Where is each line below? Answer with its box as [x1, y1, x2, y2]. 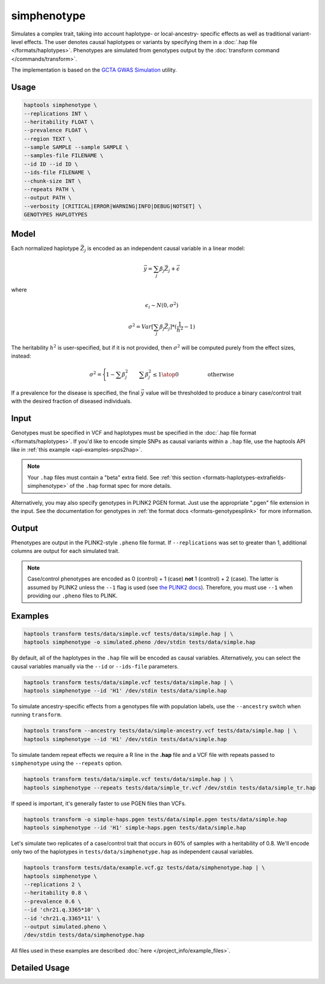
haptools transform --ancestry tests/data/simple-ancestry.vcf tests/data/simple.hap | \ [23, 727, 297, 734]
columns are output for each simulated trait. [11, 547, 120, 555]
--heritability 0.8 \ [23, 889, 88, 897]
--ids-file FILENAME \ [23, 169, 91, 176]
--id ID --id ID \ [23, 160, 78, 167]
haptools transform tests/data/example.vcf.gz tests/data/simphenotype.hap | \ [23, 864, 265, 871]
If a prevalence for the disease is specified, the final [11, 389, 140, 397]
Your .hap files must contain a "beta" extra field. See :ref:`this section [27, 473, 201, 481]
